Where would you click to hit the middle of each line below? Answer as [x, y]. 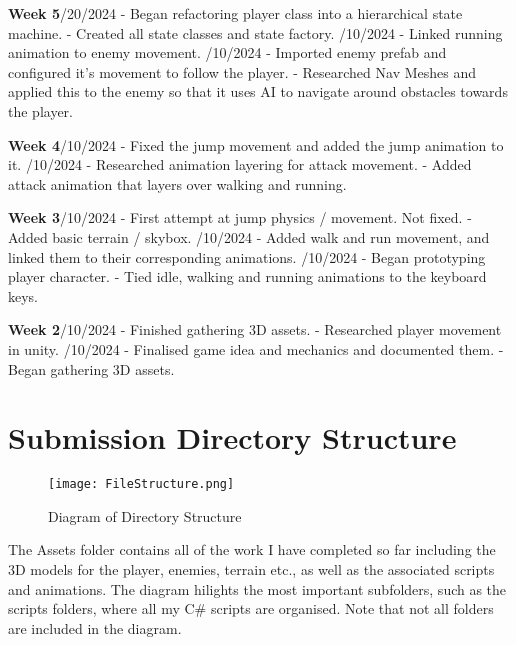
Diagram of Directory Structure [145, 515]
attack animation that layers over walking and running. [177, 183]
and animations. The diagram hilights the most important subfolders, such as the [257, 588]
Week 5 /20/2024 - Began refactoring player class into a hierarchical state [235, 13]
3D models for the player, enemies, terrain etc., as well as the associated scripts [251, 569]
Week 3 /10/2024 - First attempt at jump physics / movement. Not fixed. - [240, 217]
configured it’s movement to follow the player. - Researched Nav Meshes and [242, 71]
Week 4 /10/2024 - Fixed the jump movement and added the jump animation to [256, 144]
